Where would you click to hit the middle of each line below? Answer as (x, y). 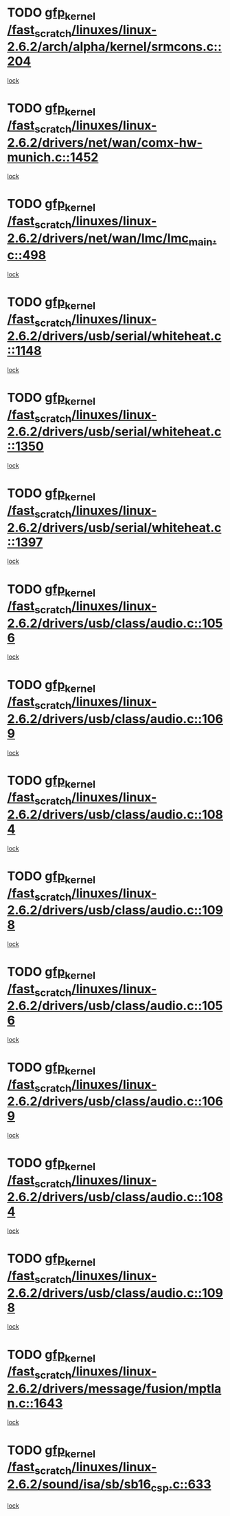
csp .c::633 (181, 1485)
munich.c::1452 (53, 157)
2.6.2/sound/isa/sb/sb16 (79, 1484)
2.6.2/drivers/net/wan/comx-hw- (105, 142)
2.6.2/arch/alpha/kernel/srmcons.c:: (114, 47)
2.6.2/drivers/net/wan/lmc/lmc (98, 238)
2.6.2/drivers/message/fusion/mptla (114, 1388)
